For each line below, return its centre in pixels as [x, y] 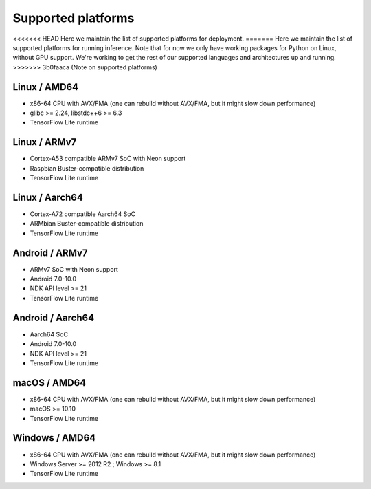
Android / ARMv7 [50, 253]
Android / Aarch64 [54, 317]
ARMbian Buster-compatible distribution [87, 224]
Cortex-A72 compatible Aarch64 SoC [83, 214]
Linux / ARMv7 [45, 142]
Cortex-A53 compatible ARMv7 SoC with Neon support [108, 159]
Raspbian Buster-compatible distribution [87, 168]
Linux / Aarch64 [48, 197]
